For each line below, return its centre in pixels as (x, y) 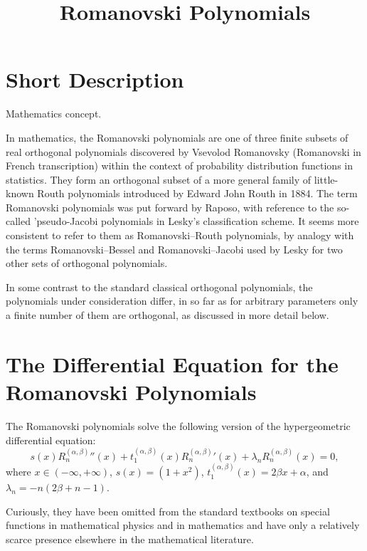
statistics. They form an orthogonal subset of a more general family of (159, 179)
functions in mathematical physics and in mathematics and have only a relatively (183, 525)
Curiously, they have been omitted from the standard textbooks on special (168, 511)
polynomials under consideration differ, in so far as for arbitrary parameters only (182, 301)
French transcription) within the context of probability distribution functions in (180, 166)
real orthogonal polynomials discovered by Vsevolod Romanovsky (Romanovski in (183, 151)
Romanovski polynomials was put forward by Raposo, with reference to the (170, 207)
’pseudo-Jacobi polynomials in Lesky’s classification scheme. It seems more (196, 221)
